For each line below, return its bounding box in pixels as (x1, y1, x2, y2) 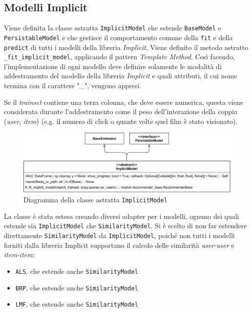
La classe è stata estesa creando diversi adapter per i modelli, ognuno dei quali (4, 211, 239, 221)
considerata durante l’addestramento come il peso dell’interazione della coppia (4, 106, 237, 117)
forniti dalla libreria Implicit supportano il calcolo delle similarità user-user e (4, 240, 234, 250)
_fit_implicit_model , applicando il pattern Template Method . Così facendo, (4, 51, 235, 62)
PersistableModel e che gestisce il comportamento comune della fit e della (4, 32, 233, 42)
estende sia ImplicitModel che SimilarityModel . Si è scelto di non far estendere (4, 220, 247, 231)
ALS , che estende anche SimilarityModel (15, 265, 138, 276)
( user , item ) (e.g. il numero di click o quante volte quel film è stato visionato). (4, 116, 238, 126)
